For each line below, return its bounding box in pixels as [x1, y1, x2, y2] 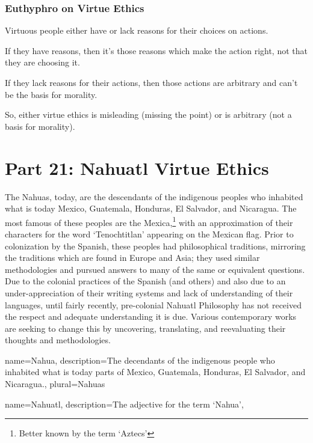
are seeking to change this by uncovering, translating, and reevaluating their [5, 322, 286, 334]
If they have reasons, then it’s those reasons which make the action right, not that [5, 44, 308, 57]
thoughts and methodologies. [5, 334, 111, 346]
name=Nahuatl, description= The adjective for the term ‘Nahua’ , [5, 397, 244, 410]
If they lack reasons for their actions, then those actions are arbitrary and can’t [5, 76, 298, 88]
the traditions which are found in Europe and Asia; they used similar [5, 251, 260, 264]
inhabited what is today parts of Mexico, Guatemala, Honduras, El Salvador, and [5, 365, 306, 378]
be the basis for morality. [5, 88, 98, 100]
